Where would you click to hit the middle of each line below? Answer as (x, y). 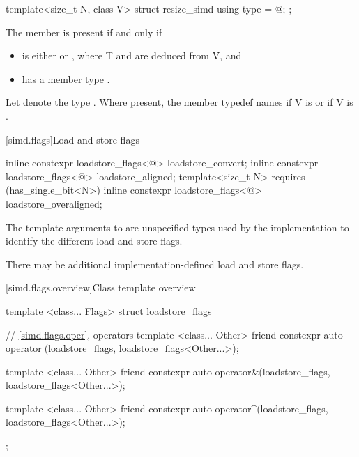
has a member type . (66, 78)
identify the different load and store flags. (94, 241)
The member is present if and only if (84, 32)
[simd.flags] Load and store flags (72, 139)
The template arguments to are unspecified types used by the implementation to (177, 227)
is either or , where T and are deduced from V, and (132, 55)
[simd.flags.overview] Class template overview (101, 287)
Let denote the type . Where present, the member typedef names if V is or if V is (179, 102)
